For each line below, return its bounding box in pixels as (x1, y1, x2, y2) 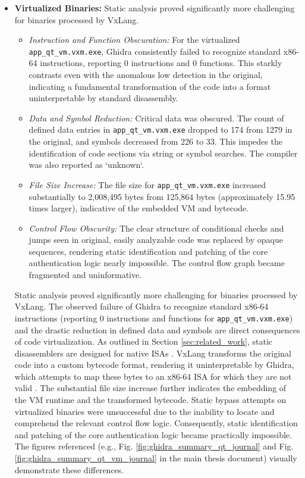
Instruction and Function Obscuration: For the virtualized (29, 33, 240, 46)
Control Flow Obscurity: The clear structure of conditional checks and (29, 221, 284, 234)
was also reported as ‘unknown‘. (29, 158, 144, 171)
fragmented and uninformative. (29, 268, 142, 281)
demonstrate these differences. (14, 463, 124, 476)
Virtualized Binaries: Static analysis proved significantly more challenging (14, 2, 295, 14)
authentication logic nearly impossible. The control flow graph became (29, 257, 285, 269)
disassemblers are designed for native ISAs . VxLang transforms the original (14, 346, 291, 359)
